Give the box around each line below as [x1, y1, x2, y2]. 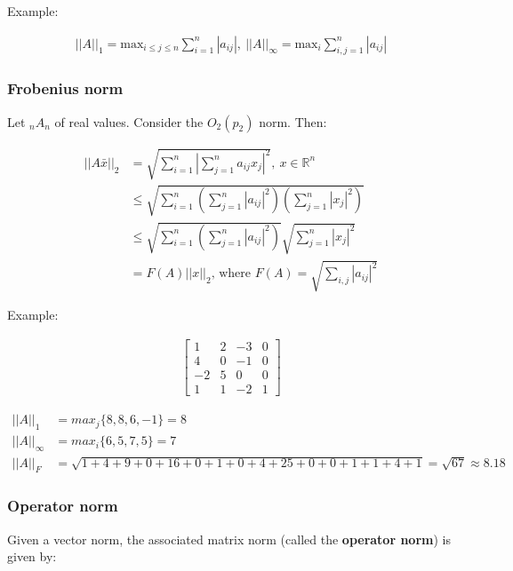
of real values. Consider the [54, 112, 204, 131]
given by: [7, 547, 57, 566]
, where [211, 267, 251, 281]
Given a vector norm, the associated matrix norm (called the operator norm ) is [7, 529, 451, 548]
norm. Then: [259, 112, 327, 131]
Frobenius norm [7, 77, 124, 99]
